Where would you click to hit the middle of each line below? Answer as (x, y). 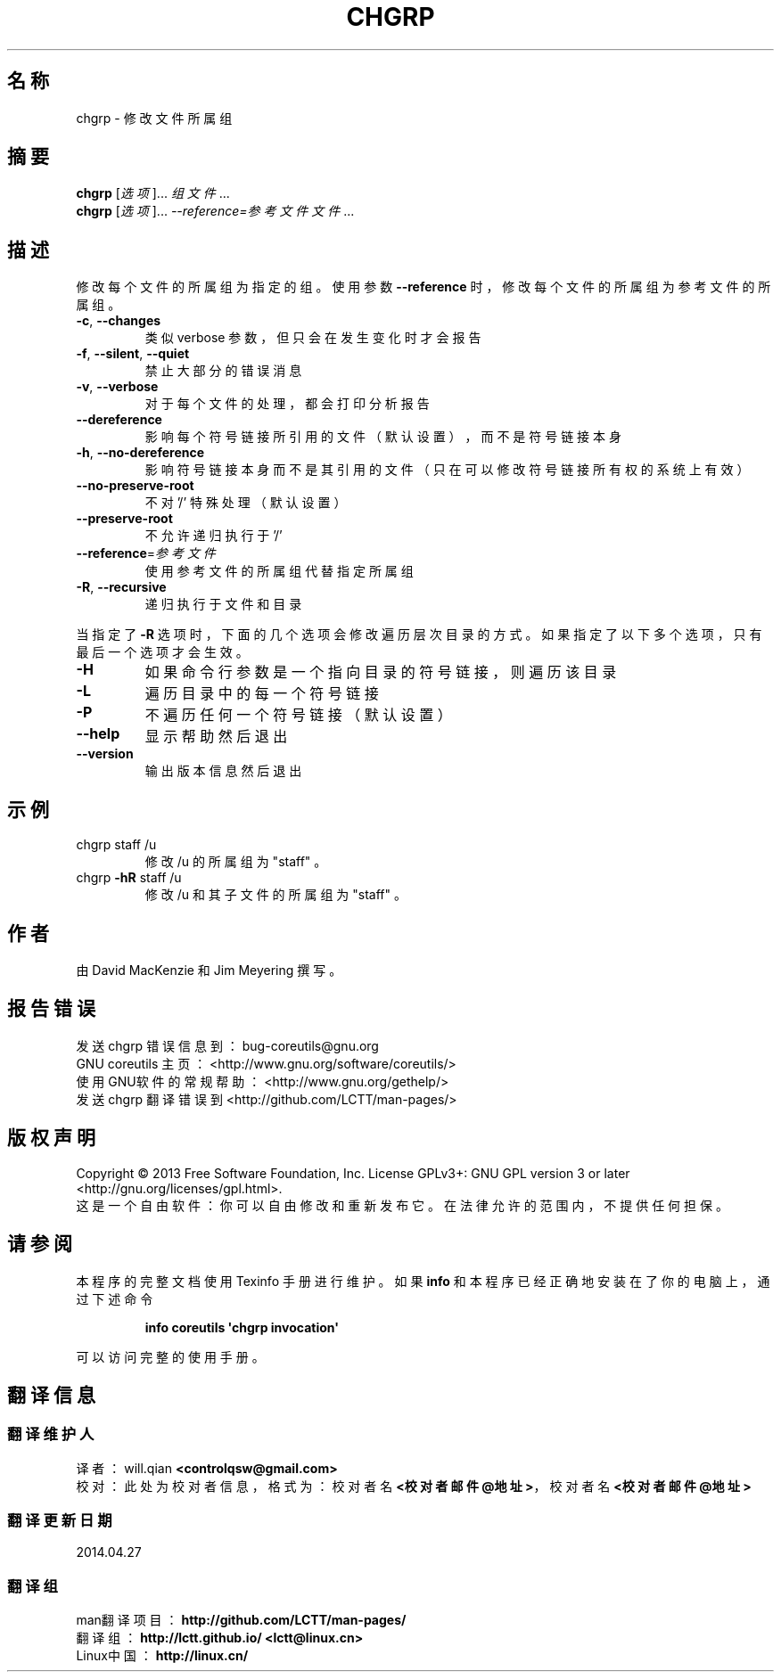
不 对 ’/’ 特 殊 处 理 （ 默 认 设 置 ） (246, 503)
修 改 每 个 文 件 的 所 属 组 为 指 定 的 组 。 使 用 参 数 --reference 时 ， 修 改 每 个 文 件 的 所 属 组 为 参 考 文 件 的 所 (423, 287)
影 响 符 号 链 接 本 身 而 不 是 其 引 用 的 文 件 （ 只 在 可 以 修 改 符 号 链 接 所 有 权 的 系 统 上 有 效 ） (447, 470)
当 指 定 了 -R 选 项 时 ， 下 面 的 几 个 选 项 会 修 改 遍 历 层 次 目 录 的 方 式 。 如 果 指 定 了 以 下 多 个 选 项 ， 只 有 (419, 635)
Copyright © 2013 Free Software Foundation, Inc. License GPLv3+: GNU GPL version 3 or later (353, 1173)
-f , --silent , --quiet (133, 354)
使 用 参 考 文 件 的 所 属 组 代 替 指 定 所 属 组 (279, 571)
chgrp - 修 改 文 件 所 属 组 (154, 118)
